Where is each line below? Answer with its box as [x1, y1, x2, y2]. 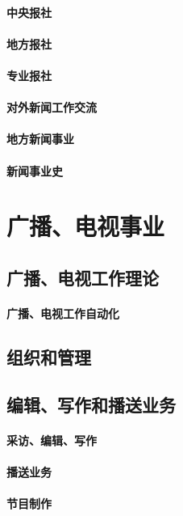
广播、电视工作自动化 [6, 304, 119, 321]
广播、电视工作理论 [6, 264, 159, 290]
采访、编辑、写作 [6, 431, 97, 448]
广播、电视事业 [6, 209, 165, 243]
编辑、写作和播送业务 [6, 391, 176, 417]
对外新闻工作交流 [6, 99, 97, 116]
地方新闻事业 [6, 130, 74, 147]
